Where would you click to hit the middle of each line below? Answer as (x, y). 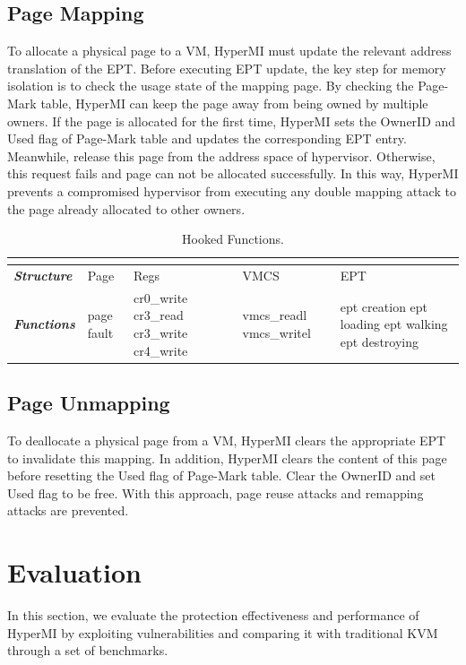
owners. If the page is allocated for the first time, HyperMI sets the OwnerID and (232, 121)
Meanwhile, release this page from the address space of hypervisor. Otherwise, (221, 155)
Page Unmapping (89, 403)
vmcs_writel (276, 333)
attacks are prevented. (68, 510)
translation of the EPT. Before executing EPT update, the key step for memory (227, 68)
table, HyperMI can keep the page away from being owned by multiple (234, 103)
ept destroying (379, 341)
